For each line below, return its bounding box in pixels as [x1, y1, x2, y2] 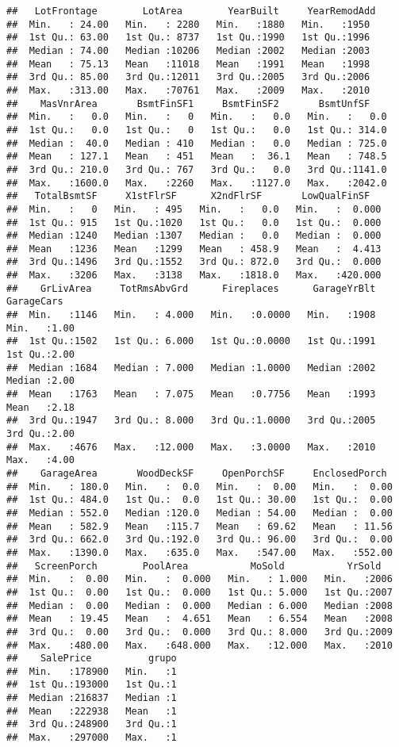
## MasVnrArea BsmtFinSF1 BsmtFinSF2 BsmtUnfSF [6, 98, 370, 109]
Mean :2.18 [6, 401, 75, 413]
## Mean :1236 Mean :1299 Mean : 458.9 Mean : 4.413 [6, 243, 382, 255]
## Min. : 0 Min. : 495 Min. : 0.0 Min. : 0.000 [6, 203, 382, 215]
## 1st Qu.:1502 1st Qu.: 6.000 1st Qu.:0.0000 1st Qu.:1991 [6, 335, 376, 347]
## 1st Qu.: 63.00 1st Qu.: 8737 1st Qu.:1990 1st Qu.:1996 [6, 32, 370, 44]
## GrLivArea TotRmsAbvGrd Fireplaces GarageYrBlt [6, 282, 376, 294]
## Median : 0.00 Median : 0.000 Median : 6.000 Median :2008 [6, 600, 393, 611]
